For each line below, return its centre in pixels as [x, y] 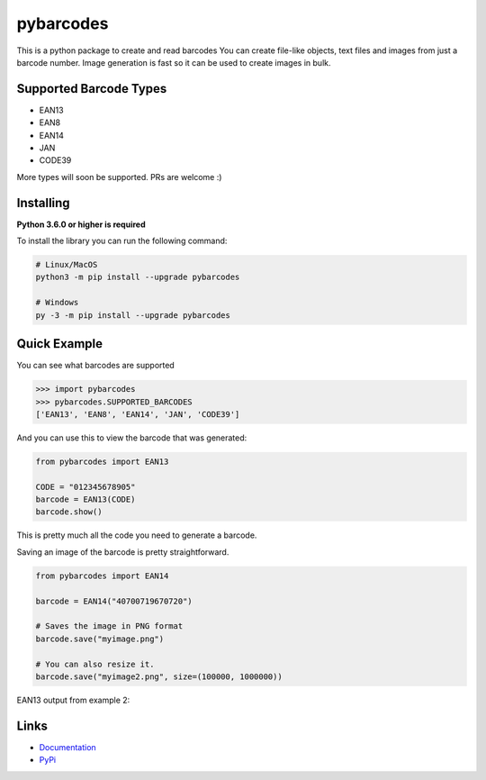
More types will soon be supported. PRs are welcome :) [119, 177]
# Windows [57, 303]
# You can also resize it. [95, 664]
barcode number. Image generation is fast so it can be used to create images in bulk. [174, 62]
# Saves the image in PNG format [109, 626]
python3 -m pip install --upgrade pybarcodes [138, 277]
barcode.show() [69, 512]
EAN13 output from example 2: [73, 700]
